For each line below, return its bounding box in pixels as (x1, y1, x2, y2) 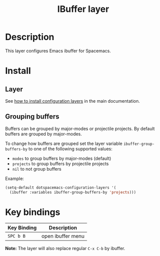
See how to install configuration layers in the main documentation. (5, 98, 140, 104)
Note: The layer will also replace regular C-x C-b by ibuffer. (5, 246, 125, 252)
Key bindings (5, 206, 60, 218)
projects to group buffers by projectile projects (12, 160, 109, 167)
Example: (5, 175, 24, 182)
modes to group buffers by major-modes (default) (12, 155, 111, 161)
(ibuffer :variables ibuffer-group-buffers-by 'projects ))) (9, 190, 136, 194)
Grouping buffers (5, 113, 59, 121)
